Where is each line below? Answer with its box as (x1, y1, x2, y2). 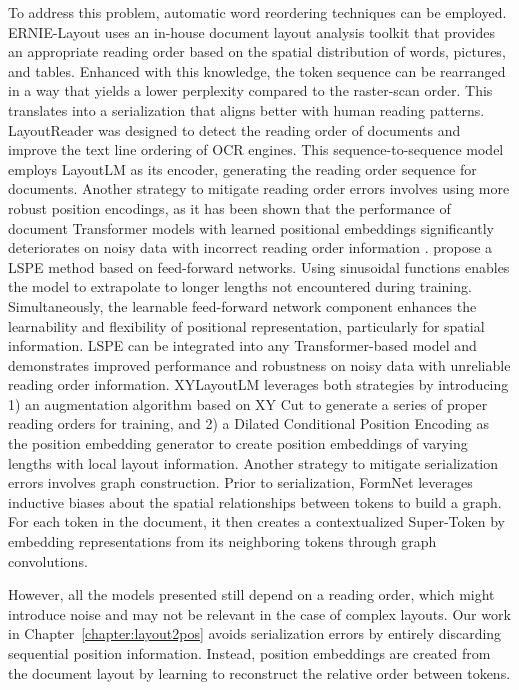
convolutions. (8, 550, 88, 571)
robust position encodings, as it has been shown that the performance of (8, 197, 451, 218)
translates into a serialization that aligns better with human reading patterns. (8, 99, 485, 120)
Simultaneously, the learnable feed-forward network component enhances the (8, 295, 477, 316)
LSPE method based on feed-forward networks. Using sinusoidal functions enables (8, 256, 510, 277)
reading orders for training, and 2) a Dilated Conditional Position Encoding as (8, 413, 489, 434)
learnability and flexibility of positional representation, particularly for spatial (8, 315, 485, 336)
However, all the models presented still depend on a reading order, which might (8, 584, 495, 605)
